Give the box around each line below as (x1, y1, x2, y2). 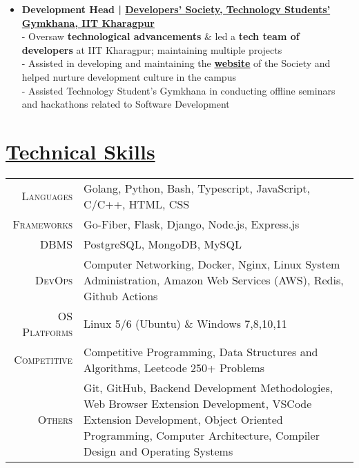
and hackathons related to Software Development (21, 97, 230, 111)
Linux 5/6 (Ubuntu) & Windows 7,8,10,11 (84, 315, 287, 332)
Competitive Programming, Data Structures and (84, 343, 318, 360)
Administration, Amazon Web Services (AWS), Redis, (84, 271, 344, 288)
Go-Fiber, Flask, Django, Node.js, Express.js (84, 215, 300, 232)
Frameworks (12, 215, 73, 232)
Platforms (22, 323, 73, 340)
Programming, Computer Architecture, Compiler (84, 427, 320, 443)
